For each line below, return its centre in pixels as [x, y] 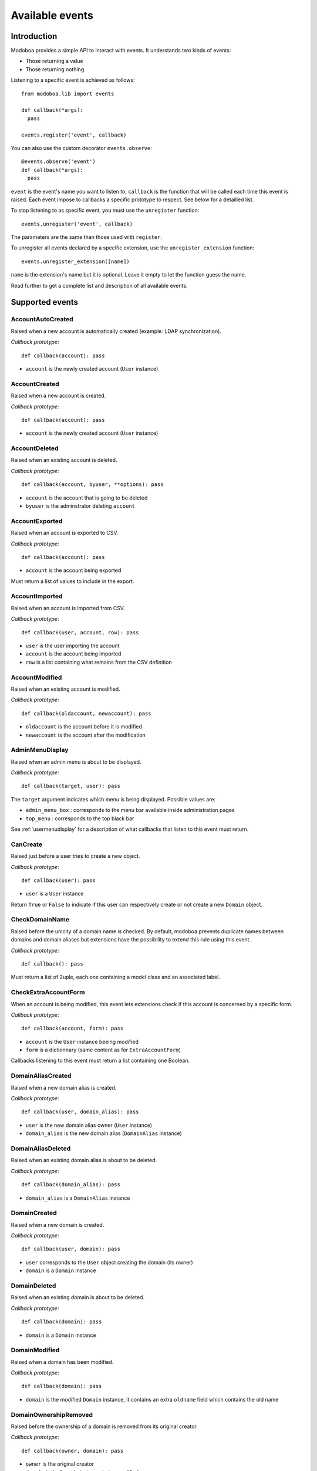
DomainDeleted [33, 1286]
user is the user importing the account [72, 646]
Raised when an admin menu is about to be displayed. [76, 761]
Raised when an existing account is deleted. [64, 460]
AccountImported [37, 596]
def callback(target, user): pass [71, 786]
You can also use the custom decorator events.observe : [82, 148]
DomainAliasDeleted [41, 1149]
